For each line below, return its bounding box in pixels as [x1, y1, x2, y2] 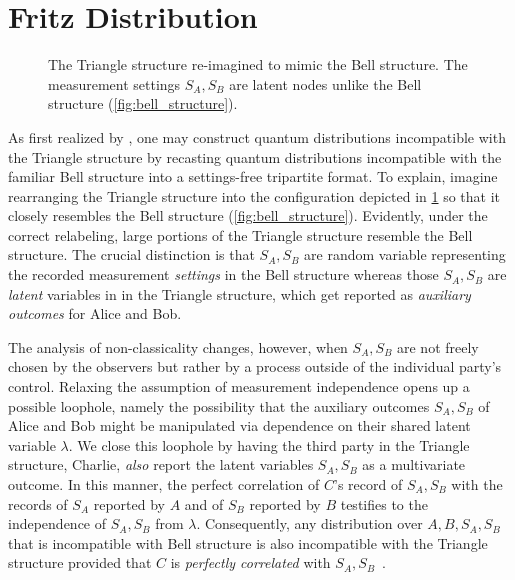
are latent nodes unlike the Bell [229, 73, 422, 94]
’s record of [334, 474, 403, 494]
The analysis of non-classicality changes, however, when [8, 336, 348, 357]
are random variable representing [304, 244, 506, 265]
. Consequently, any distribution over [196, 513, 423, 534]
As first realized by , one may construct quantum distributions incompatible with [8, 126, 506, 147]
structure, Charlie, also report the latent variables [8, 454, 314, 475]
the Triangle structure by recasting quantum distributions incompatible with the [8, 146, 502, 167]
